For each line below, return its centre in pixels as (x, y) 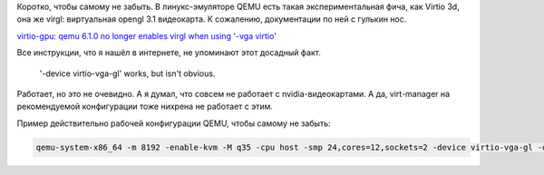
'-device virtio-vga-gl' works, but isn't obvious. (127, 73)
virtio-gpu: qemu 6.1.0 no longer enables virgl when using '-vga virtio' (146, 35)
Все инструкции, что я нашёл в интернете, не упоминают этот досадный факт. (169, 53)
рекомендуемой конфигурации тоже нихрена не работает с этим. (145, 107)
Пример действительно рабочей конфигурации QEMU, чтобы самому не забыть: (174, 123)
